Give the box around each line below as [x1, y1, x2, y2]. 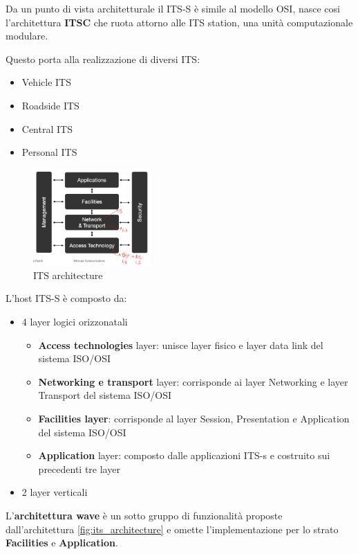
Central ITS [21, 121, 73, 136]
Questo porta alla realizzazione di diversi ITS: [6, 51, 200, 66]
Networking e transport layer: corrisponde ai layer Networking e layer [38, 374, 348, 388]
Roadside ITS [21, 98, 79, 112]
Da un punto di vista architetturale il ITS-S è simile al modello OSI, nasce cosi [6, 1, 340, 15]
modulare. [6, 28, 48, 43]
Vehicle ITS [21, 75, 71, 89]
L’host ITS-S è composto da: [6, 291, 127, 305]
